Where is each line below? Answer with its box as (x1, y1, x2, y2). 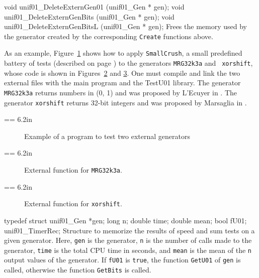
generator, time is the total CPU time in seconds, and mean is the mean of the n (4, 244, 251, 255)
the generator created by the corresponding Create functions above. (4, 31, 213, 41)
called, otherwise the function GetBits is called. (4, 264, 151, 275)
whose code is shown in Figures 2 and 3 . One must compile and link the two (4, 67, 240, 78)
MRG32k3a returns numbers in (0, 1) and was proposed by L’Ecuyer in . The (4, 87, 237, 97)
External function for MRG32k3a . (24, 165, 122, 175)
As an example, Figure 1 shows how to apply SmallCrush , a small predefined (4, 48, 242, 58)
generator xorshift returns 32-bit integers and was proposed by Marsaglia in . (4, 97, 247, 107)
